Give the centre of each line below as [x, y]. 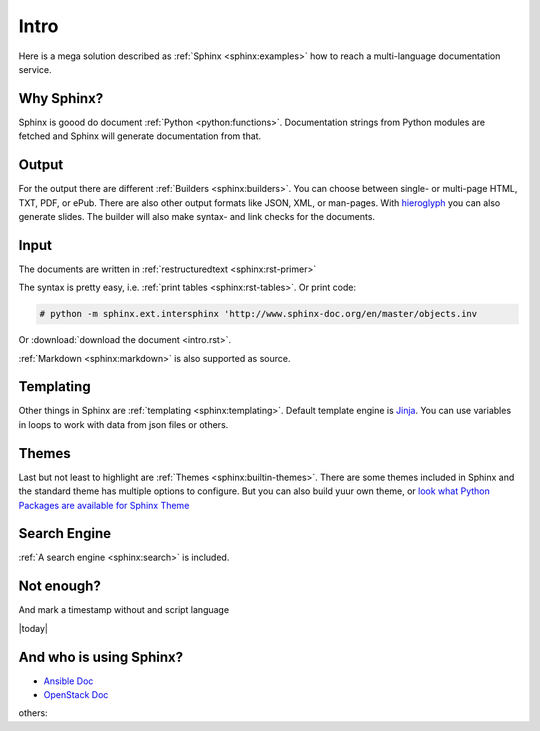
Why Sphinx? [61, 98]
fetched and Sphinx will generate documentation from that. [140, 136]
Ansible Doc [68, 681]
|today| [33, 628]
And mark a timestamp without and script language [124, 610]
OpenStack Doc [76, 695]
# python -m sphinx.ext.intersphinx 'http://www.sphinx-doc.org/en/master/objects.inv [258, 314]
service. [35, 69]
